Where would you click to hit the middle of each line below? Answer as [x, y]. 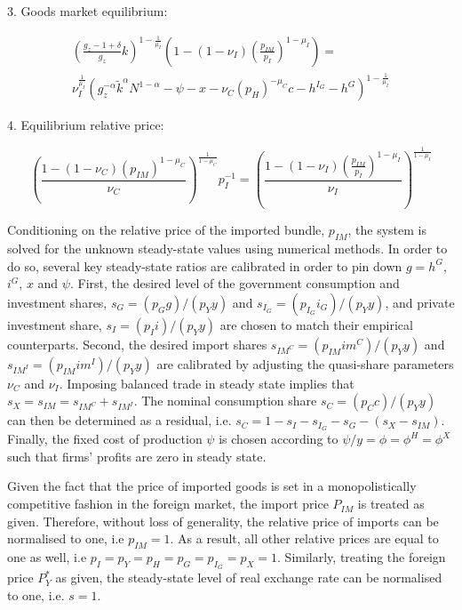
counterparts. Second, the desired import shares [137, 344]
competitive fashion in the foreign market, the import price [168, 504]
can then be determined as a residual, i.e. [119, 420]
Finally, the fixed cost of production [105, 439]
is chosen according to [279, 439]
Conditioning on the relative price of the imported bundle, [166, 230]
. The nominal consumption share [225, 401]
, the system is [387, 230]
